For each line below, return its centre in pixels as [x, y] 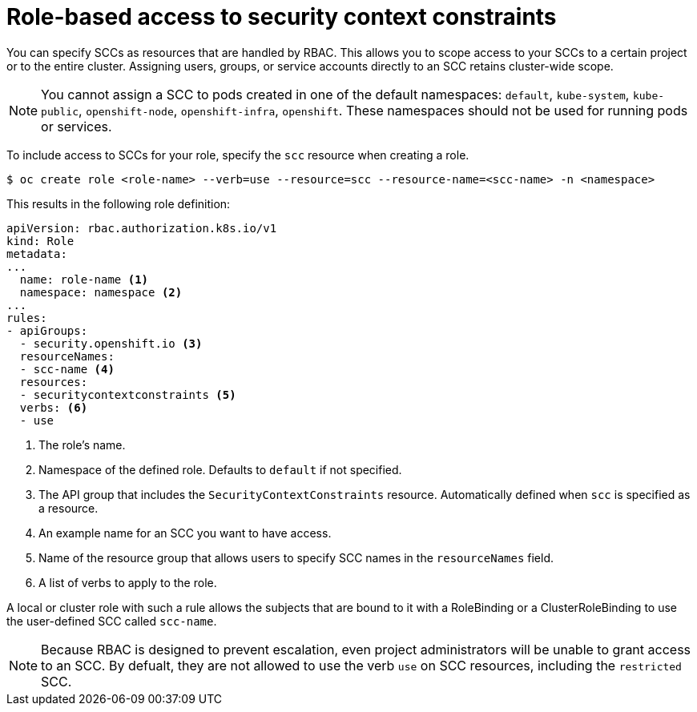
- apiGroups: [47, 330]
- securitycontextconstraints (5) [128, 394]
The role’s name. [82, 444]
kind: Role [40, 241]
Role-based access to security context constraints [282, 17]
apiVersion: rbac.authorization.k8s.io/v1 [142, 228]
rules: [27, 318]
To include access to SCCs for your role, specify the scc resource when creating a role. [238, 155]
